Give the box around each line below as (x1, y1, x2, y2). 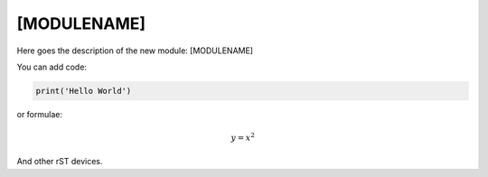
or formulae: (16, 108, 63, 119)
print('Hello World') (35, 86, 132, 96)
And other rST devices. (16, 156, 103, 167)
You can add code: (16, 61, 88, 72)
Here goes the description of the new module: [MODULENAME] (16, 45, 253, 56)
